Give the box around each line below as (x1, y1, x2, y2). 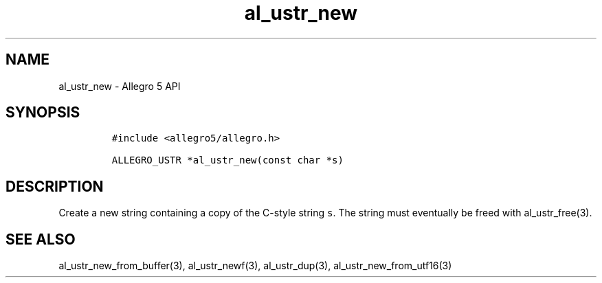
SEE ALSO (5, 230, 76, 248)
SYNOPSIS (5, 104, 80, 122)
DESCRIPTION (5, 177, 104, 195)
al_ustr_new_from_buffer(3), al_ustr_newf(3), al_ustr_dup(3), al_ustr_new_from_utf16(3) (58, 260, 452, 272)
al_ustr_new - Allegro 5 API (58, 80, 181, 92)
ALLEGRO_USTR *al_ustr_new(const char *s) (111, 155, 344, 166)
